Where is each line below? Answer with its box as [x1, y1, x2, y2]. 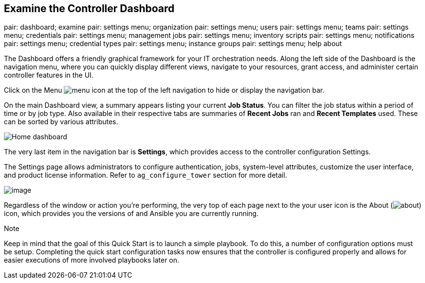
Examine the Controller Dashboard [4, 2, 175, 15]
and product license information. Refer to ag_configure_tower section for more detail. [4, 171, 287, 180]
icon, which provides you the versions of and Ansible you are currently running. [4, 209, 259, 218]
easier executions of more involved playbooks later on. [4, 256, 180, 265]
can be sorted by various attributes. [4, 117, 118, 126]
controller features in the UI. [4, 71, 93, 80]
